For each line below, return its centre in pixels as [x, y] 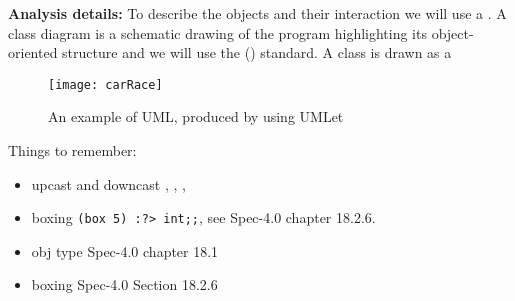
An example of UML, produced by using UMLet [196, 116]
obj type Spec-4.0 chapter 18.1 [125, 250]
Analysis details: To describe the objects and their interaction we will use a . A [257, 13]
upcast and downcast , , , [108, 183]
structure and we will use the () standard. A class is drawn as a [257, 52]
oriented [33, 52]
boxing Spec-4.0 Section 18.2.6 [124, 284]
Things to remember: [72, 150]
